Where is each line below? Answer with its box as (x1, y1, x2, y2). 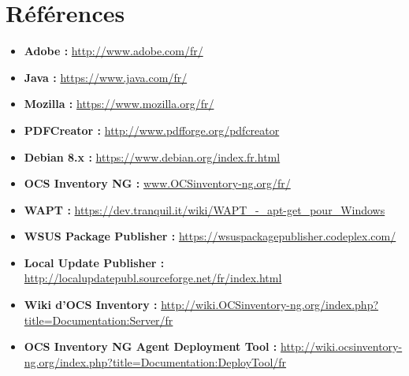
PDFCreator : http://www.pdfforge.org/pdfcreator (24, 121, 280, 138)
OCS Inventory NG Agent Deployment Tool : (24, 338, 277, 355)
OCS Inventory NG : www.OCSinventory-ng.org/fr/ (24, 175, 291, 192)
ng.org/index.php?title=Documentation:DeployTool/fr (24, 353, 287, 370)
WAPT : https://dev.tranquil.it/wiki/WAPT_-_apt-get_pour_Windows (24, 201, 385, 218)
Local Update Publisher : (24, 254, 165, 270)
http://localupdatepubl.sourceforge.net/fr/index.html (24, 270, 282, 286)
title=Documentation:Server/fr (24, 311, 173, 328)
